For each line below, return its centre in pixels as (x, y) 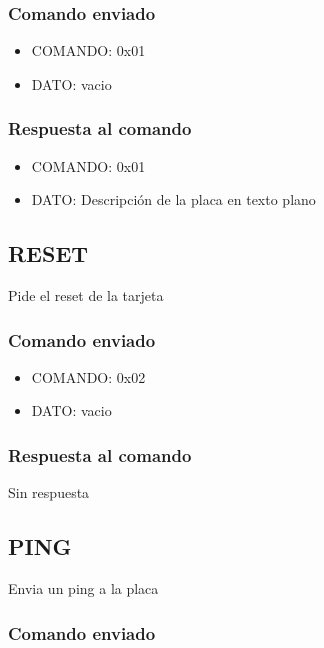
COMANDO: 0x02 (88, 376)
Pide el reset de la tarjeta (86, 295)
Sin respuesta (49, 492)
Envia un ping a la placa (83, 588)
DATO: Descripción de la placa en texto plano (173, 199)
